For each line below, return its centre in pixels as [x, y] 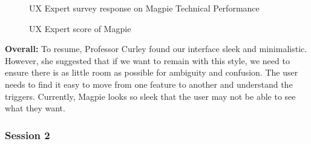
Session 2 [28, 135]
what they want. [35, 108]
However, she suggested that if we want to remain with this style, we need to [147, 60]
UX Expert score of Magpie [80, 28]
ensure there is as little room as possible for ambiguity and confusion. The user [152, 72]
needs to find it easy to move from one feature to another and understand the [149, 84]
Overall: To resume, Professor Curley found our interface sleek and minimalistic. [156, 49]
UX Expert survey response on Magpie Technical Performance [144, 8]
